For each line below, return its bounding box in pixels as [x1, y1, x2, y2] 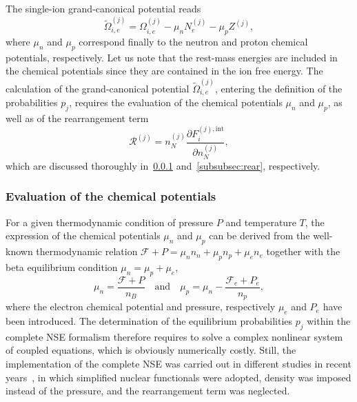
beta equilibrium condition [6, 259, 118, 274]
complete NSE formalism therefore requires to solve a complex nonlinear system [6, 329, 343, 343]
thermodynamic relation [36, 244, 138, 259]
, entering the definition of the [214, 81, 343, 95]
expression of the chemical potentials [6, 228, 161, 243]
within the [307, 313, 351, 328]
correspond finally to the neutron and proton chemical [79, 34, 308, 49]
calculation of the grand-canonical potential [6, 81, 190, 95]
